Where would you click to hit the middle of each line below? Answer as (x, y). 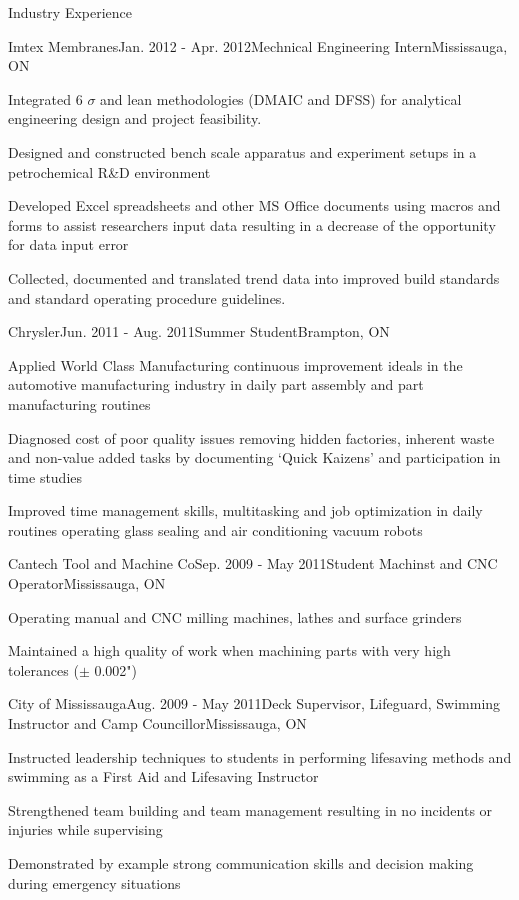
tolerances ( (43, 669)
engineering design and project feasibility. (135, 118)
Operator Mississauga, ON (87, 583)
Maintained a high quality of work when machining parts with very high (229, 650)
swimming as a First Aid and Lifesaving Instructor (163, 776)
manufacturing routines (79, 403)
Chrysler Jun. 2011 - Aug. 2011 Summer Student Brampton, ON (199, 331)
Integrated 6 (45, 98)
